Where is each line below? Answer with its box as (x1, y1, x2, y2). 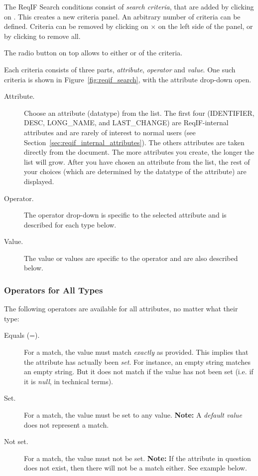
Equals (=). (4, 330, 40, 340)
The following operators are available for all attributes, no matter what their (4, 303, 238, 314)
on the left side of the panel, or (158, 21, 253, 31)
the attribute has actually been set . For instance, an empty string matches (24, 356, 251, 367)
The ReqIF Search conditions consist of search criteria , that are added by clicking (4, 1, 254, 11)
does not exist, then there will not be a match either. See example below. (24, 463, 247, 473)
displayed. (24, 176, 54, 186)
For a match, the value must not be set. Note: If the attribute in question (24, 453, 251, 463)
